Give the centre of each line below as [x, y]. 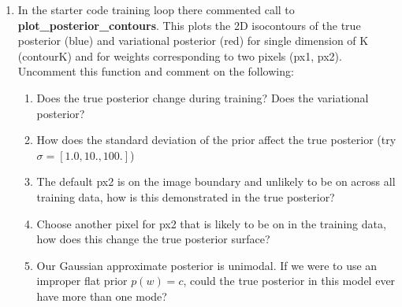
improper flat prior [82, 281]
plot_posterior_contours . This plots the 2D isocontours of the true [189, 25]
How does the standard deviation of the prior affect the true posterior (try [216, 140]
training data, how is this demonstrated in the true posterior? [186, 196]
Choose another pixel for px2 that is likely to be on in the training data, [211, 223]
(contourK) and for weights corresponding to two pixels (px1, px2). [180, 55]
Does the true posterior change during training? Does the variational [203, 97]
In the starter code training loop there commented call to [156, 9]
